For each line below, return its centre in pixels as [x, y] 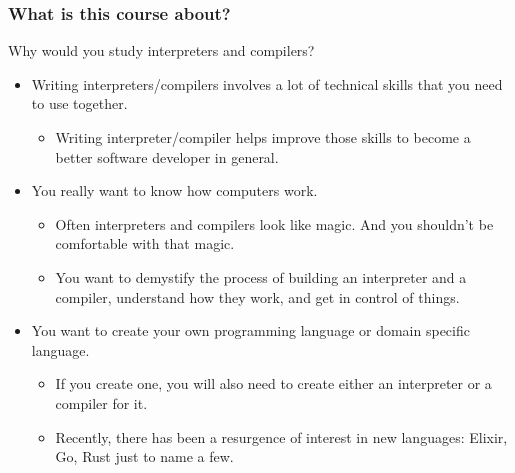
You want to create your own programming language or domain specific [250, 330]
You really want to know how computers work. [174, 190]
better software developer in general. [167, 156]
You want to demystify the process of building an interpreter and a [261, 276]
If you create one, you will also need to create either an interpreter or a [273, 383]
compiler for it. [101, 402]
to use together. [79, 103]
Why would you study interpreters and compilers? [161, 50]
